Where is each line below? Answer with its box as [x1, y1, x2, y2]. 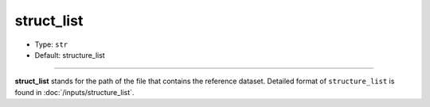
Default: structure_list [34, 50, 105, 59]
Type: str [34, 40, 68, 49]
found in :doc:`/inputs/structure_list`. [14, 87, 135, 97]
